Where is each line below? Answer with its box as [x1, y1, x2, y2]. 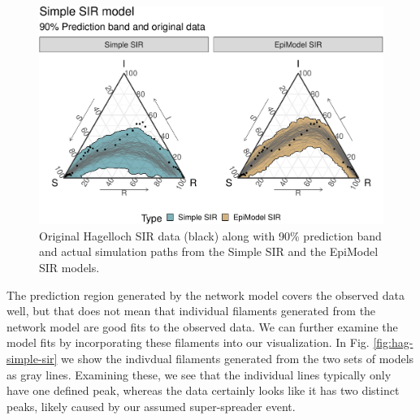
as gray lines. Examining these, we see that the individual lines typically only [6, 366, 392, 383]
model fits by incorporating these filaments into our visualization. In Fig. [6, 334, 370, 351]
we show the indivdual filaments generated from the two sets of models [61, 349, 414, 366]
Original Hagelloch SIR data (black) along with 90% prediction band [39, 227, 382, 244]
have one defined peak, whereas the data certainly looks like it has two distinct [6, 382, 400, 399]
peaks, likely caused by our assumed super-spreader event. [6, 397, 296, 414]
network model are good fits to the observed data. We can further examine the [6, 318, 398, 335]
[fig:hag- [373, 334, 414, 351]
